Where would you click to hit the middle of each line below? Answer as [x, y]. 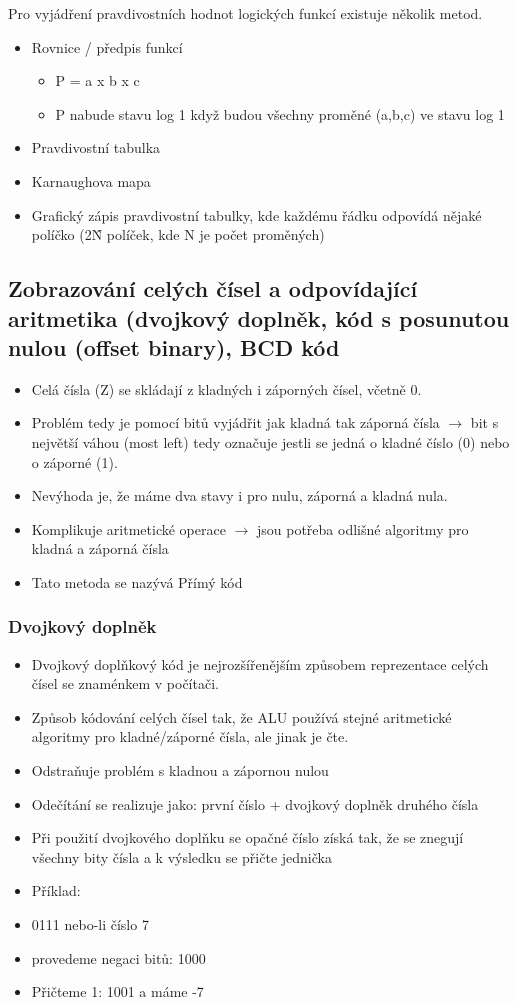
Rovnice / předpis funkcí [107, 46]
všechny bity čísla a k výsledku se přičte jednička [181, 856]
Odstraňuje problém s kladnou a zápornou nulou [180, 770]
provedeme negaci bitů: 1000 [118, 957]
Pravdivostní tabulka [96, 147]
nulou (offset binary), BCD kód [174, 346]
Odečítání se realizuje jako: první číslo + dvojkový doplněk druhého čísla [255, 803]
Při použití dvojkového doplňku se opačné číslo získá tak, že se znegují [247, 837]
